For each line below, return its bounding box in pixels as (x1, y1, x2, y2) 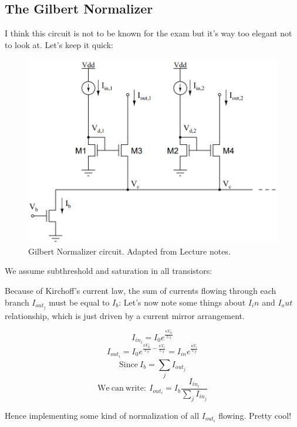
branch (5, 296, 29, 308)
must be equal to (49, 296, 110, 308)
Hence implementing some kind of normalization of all (5, 409, 200, 421)
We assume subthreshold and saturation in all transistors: (5, 265, 212, 277)
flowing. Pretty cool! (218, 409, 292, 421)
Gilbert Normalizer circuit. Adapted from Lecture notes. (28, 245, 231, 257)
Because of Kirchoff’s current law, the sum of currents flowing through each (5, 284, 276, 296)
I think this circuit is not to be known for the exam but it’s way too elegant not (5, 27, 292, 39)
